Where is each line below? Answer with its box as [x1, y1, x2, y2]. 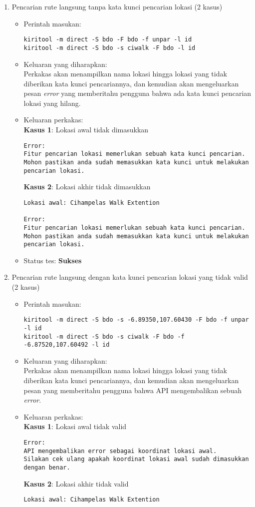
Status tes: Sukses [23, 255, 82, 265]
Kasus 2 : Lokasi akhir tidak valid [23, 478, 129, 489]
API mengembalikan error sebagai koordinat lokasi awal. [23, 447, 217, 455]
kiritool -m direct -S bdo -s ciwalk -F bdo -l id [23, 44, 196, 51]
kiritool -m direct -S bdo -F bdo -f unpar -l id [23, 36, 192, 43]
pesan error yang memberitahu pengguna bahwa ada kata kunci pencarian [23, 88, 252, 98]
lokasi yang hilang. [23, 97, 81, 108]
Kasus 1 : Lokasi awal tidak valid [23, 421, 127, 432]
